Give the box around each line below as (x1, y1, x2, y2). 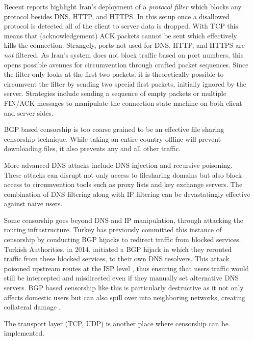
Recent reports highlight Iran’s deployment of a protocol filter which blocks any (4, 1, 242, 11)
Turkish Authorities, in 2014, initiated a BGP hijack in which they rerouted (4, 244, 232, 254)
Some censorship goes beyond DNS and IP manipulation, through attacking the (4, 215, 244, 225)
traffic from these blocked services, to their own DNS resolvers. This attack (4, 253, 229, 264)
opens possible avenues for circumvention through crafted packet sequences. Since (4, 59, 249, 69)
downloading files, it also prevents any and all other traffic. (4, 143, 181, 154)
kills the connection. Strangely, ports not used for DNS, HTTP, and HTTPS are (4, 40, 245, 50)
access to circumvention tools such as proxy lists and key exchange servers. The (4, 179, 243, 189)
